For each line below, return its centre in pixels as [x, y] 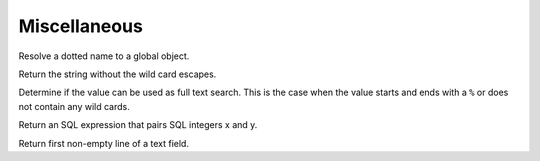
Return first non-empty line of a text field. [104, 143]
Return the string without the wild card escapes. [117, 74]
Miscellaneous [81, 26]
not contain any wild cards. [74, 106]
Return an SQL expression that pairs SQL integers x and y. [138, 125]
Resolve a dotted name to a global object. [104, 56]
